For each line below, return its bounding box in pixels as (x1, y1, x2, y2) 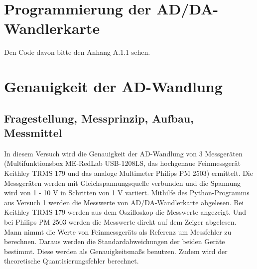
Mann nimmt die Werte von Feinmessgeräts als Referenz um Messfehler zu (4, 226, 232, 237)
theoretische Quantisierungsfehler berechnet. (4, 256, 139, 266)
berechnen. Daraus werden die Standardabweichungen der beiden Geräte (4, 236, 225, 247)
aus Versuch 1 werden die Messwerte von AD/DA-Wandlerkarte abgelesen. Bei (4, 197, 244, 207)
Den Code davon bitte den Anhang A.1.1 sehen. (4, 47, 150, 57)
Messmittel (4, 125, 62, 140)
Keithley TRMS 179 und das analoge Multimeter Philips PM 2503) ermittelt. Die (4, 168, 253, 178)
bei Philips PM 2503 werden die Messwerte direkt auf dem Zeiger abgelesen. (4, 217, 237, 227)
